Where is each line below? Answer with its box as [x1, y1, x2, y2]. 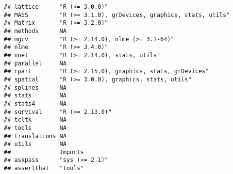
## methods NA [4, 27, 67, 34]
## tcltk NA [4, 116, 67, 124]
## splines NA [4, 84, 67, 91]
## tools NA [4, 124, 67, 131]
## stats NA [4, 92, 67, 99]
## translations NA [4, 132, 67, 140]
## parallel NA [4, 60, 67, 67]
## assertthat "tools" [4, 165, 84, 172]
